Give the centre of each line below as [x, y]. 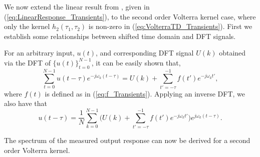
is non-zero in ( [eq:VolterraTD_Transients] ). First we [170, 26]
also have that [26, 103]
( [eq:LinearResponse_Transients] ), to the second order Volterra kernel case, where [130, 16]
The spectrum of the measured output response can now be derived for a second [127, 140]
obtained [232, 53]
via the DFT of [27, 62]
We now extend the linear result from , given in [77, 6]
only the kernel [27, 26]
